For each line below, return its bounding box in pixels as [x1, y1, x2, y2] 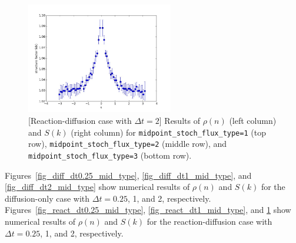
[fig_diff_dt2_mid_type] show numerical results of [5, 180, 190, 193]
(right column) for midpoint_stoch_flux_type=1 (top [71, 126, 266, 138]
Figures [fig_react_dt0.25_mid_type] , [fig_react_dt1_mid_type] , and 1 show [5, 203, 291, 216]
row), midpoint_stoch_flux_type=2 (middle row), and [28, 137, 227, 150]
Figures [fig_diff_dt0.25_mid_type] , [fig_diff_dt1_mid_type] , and [5, 169, 252, 181]
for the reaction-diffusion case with [147, 215, 272, 227]
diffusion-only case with [5, 192, 90, 204]
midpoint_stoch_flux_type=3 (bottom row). [28, 149, 192, 161]
